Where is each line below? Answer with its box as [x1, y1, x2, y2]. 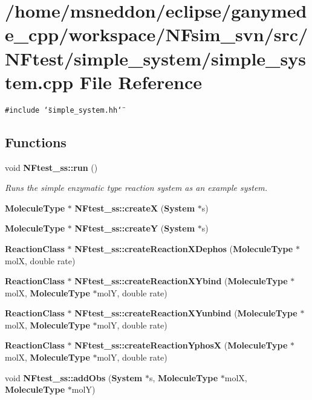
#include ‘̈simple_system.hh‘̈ [5, 105, 122, 115]
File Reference [79, 69, 202, 94]
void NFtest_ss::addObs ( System [5, 371, 143, 384]
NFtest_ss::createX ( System [74, 201, 195, 214]
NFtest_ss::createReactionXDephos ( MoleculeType [74, 242, 293, 255]
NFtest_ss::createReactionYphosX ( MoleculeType [74, 339, 288, 352]
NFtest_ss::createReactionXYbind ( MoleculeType [74, 275, 288, 287]
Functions [5, 132, 67, 151]
